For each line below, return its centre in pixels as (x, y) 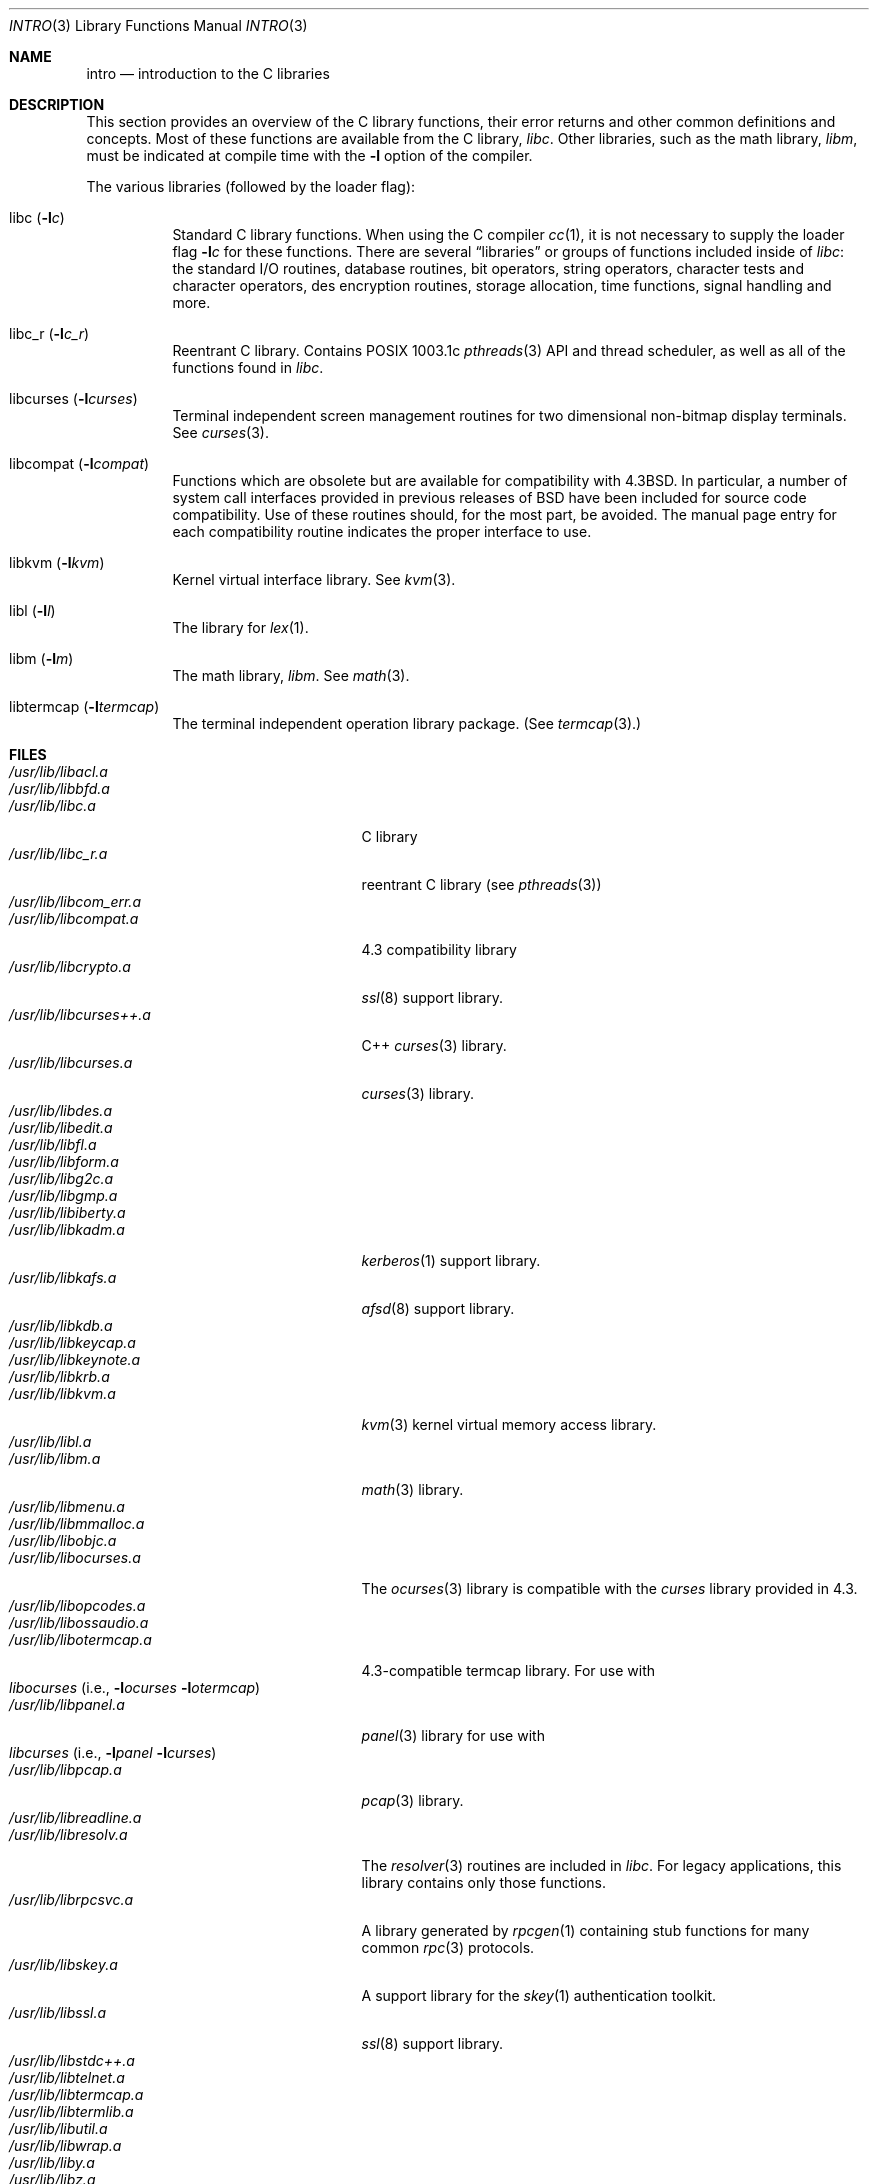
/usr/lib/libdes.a (60, 1110)
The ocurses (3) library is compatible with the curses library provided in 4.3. (609, 1588)
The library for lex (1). (240, 627)
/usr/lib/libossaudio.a (79, 1622)
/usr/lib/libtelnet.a (67, 2077)
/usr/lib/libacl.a (58, 771)
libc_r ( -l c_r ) (49, 333)
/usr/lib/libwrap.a (65, 2145)
